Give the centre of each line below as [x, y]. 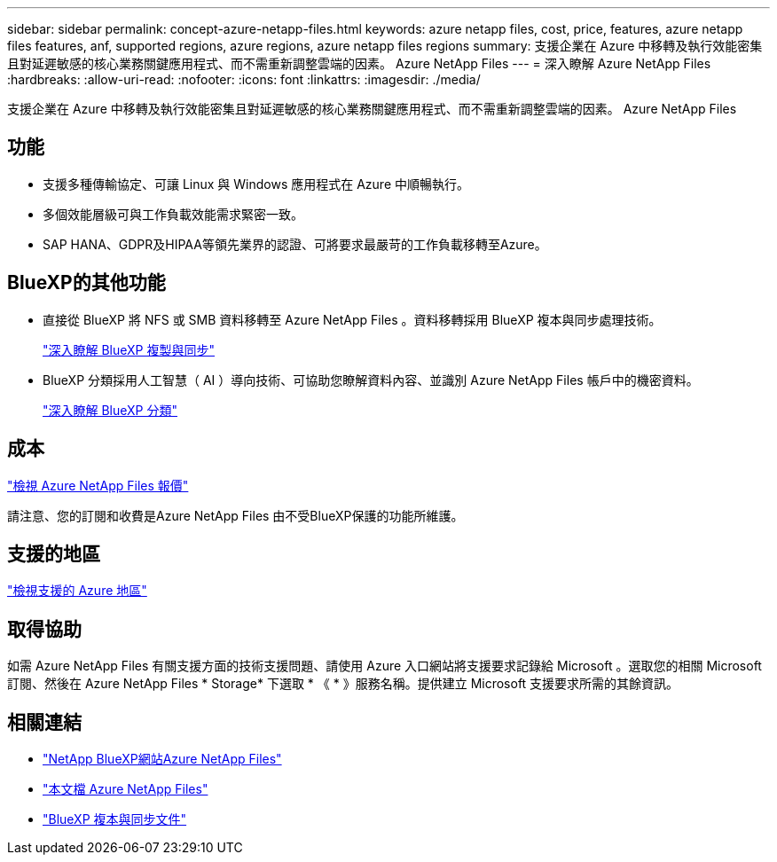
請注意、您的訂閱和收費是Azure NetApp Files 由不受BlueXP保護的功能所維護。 [235, 515]
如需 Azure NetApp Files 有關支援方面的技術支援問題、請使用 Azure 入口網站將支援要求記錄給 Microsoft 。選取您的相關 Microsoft [385, 666]
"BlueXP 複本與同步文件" [115, 819]
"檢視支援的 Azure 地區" [77, 591]
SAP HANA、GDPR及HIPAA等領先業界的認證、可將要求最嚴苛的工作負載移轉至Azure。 [295, 244]
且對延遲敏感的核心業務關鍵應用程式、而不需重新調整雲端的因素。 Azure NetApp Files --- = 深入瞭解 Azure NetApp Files [359, 63]
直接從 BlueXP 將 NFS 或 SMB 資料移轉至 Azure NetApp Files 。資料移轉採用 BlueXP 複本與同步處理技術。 [352, 319]
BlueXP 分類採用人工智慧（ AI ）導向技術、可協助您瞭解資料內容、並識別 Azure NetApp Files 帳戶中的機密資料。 [371, 380]
